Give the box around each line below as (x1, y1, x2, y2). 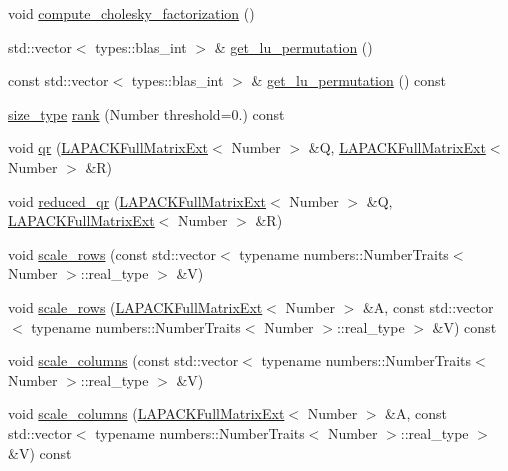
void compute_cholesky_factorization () (8, 3, 255, 23)
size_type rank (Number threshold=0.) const (8, 103, 285, 124)
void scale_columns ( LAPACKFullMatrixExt (8, 403, 285, 424)
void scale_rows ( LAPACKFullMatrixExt (8, 296, 263, 317)
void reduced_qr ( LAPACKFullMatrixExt (8, 190, 267, 211)
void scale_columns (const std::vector (8, 350, 239, 371)
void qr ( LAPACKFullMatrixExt (8, 137, 209, 158)
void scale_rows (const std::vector (8, 243, 217, 264)
